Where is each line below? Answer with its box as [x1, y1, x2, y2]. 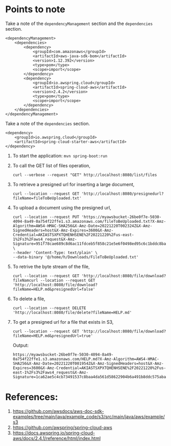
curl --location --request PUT [12, 214, 80, 220]
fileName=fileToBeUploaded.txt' [12, 195, 82, 201]
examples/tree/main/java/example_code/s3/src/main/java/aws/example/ [12, 413, 165, 419]
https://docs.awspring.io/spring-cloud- [12, 430, 95, 436]
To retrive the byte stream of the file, [12, 264, 90, 270]
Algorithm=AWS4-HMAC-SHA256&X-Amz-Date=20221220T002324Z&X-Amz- [12, 223, 153, 228]
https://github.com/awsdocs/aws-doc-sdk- [12, 408, 104, 414]
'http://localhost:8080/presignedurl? [81, 191, 164, 196]
